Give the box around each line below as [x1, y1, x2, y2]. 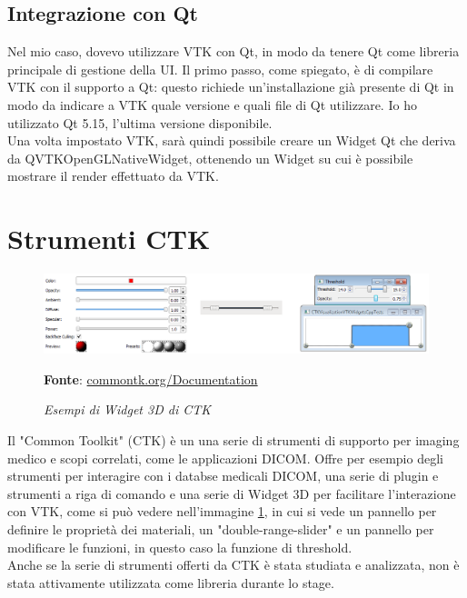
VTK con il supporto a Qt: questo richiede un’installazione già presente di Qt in [7, 77, 454, 96]
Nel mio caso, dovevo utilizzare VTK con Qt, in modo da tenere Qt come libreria [7, 42, 460, 61]
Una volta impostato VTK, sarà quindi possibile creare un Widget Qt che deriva [7, 131, 456, 150]
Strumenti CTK [7, 220, 211, 257]
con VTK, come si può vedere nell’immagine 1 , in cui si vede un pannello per [7, 502, 437, 521]
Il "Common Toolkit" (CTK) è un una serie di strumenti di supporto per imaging [7, 431, 460, 450]
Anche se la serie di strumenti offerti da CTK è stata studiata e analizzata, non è [7, 555, 460, 574]
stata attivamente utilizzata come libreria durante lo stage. [7, 573, 334, 592]
